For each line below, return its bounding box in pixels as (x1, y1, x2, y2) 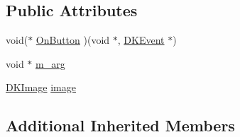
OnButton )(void (36, 32, 110, 47)
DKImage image (6, 80, 76, 95)
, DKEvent (117, 32, 165, 47)
